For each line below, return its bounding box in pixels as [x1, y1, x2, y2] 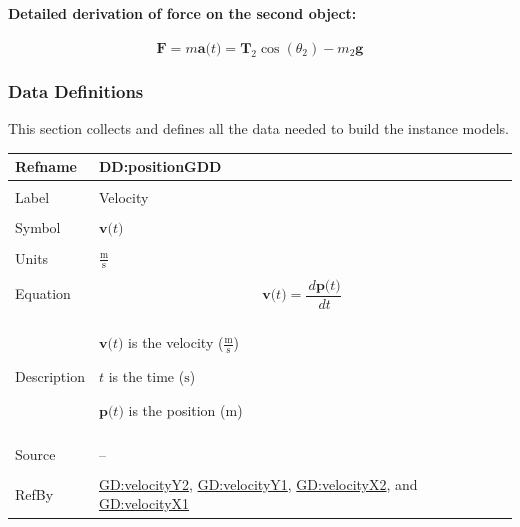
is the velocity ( [128, 332, 224, 353]
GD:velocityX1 [98, 493, 190, 514]
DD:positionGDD [98, 156, 222, 177]
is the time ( [108, 366, 185, 387]
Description [15, 365, 85, 386]
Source [15, 443, 56, 464]
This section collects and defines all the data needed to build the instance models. [8, 118, 509, 139]
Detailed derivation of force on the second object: [8, 2, 357, 23]
